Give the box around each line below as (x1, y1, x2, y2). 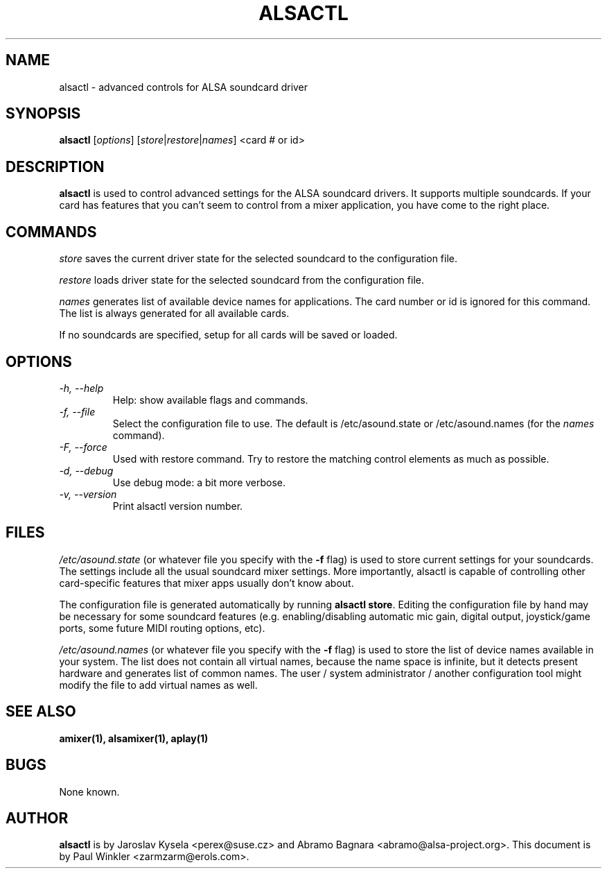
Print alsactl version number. (112, 499, 243, 512)
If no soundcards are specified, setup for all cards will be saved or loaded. (59, 329, 398, 341)
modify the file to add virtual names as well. (59, 678, 258, 691)
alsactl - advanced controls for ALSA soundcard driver (59, 80, 308, 93)
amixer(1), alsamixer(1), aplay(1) (59, 732, 209, 744)
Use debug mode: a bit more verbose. (112, 476, 286, 488)
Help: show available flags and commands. (112, 393, 308, 406)
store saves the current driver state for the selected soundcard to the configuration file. (59, 252, 458, 265)
